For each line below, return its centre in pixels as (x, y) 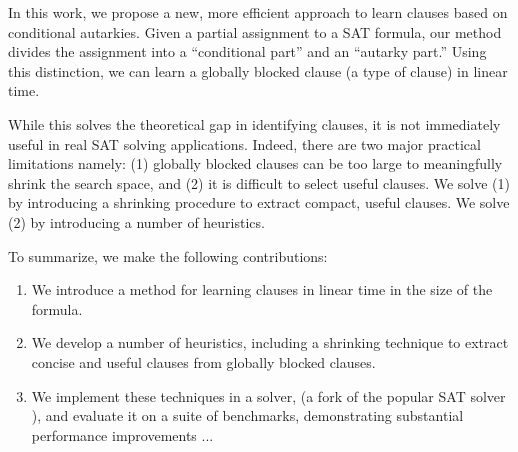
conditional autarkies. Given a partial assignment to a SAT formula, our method (255, 31)
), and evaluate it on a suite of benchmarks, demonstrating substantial (247, 415)
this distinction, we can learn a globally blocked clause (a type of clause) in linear (258, 70)
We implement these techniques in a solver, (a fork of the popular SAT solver (268, 395)
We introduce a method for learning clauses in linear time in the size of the (262, 289)
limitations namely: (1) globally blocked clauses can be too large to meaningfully (255, 163)
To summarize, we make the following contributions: (168, 255)
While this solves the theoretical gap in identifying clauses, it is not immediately (254, 123)
